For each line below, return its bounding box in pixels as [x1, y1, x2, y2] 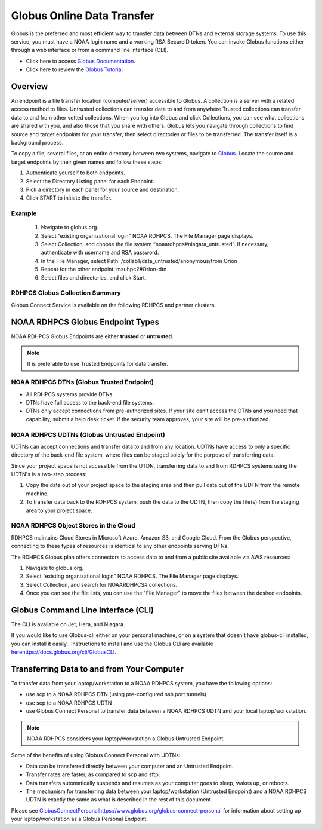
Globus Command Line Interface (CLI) [11, 605, 154, 615]
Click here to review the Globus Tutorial [26, 66, 123, 73]
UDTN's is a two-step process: [11, 471, 87, 478]
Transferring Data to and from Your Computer [11, 664, 184, 674]
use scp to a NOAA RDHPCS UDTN [26, 699, 112, 706]
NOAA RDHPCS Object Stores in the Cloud [11, 522, 135, 530]
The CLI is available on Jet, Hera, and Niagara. [11, 621, 125, 628]
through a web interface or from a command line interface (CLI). [11, 47, 169, 54]
